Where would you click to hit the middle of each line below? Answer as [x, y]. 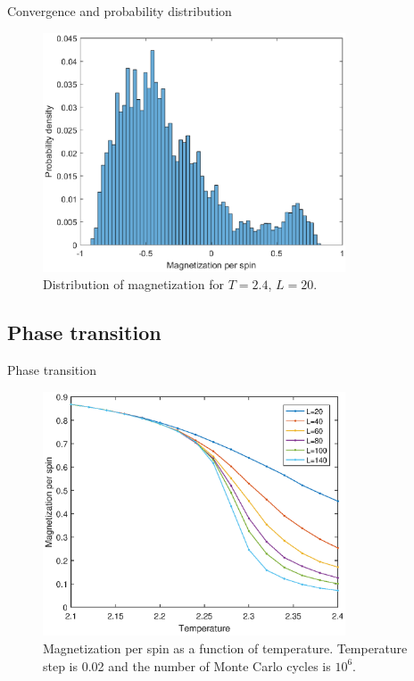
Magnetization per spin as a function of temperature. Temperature [225, 648]
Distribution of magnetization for [133, 284]
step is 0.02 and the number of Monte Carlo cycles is [187, 665]
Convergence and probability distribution [120, 11]
